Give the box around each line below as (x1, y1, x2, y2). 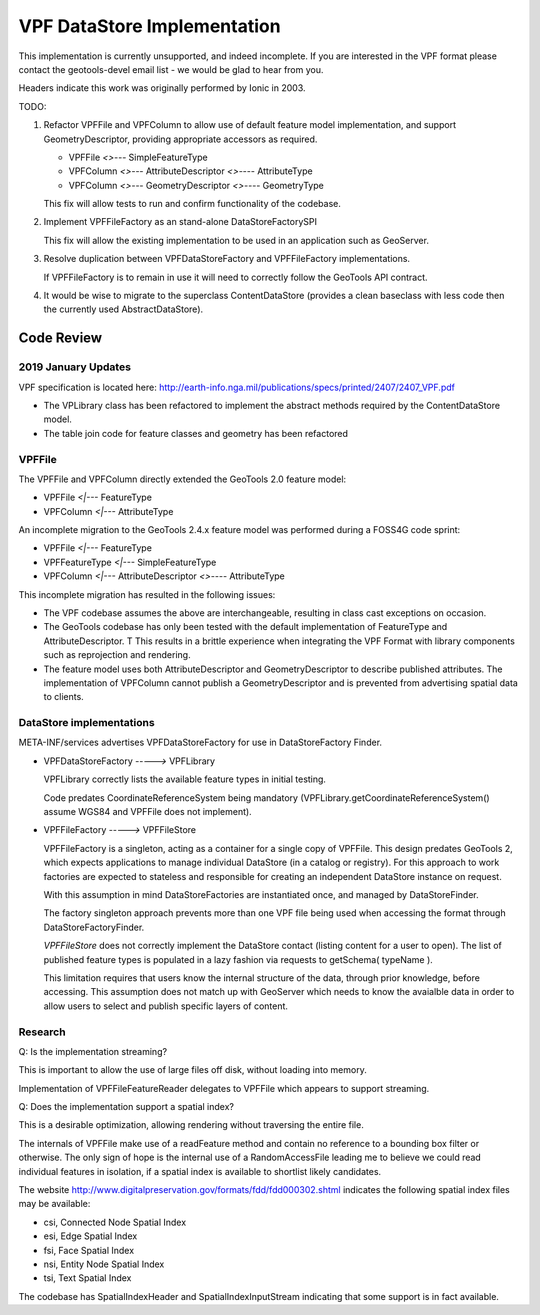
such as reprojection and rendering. (43, 649, 191, 661)
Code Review (18, 330, 103, 347)
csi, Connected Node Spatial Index (43, 1216, 187, 1228)
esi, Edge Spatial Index (43, 1230, 138, 1242)
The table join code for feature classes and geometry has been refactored (43, 427, 349, 439)
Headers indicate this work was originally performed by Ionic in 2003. (18, 82, 306, 94)
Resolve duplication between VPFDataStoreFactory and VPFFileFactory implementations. (43, 253, 410, 265)
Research (18, 1025, 66, 1039)
